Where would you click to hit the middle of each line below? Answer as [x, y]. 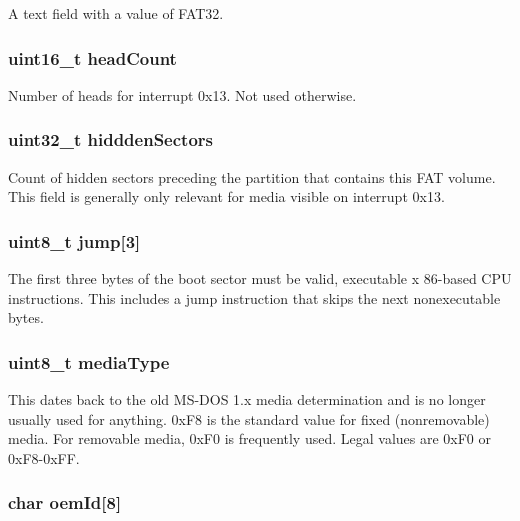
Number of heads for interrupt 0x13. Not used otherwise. [182, 94]
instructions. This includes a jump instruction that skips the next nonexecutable [254, 297]
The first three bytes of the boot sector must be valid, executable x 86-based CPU [260, 278]
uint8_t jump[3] [74, 240]
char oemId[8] [65, 502]
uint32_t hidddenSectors [110, 139]
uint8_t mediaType [89, 361]
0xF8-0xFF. [44, 457]
